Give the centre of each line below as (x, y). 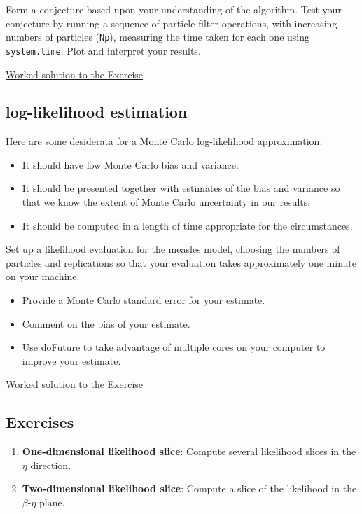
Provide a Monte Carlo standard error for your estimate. (144, 300)
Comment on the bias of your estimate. (106, 323)
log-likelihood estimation (97, 112)
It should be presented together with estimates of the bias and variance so (181, 188)
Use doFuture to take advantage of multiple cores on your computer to (174, 347)
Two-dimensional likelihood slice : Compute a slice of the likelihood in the (189, 488)
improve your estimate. (71, 360)
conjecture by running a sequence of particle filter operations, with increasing (172, 23)
